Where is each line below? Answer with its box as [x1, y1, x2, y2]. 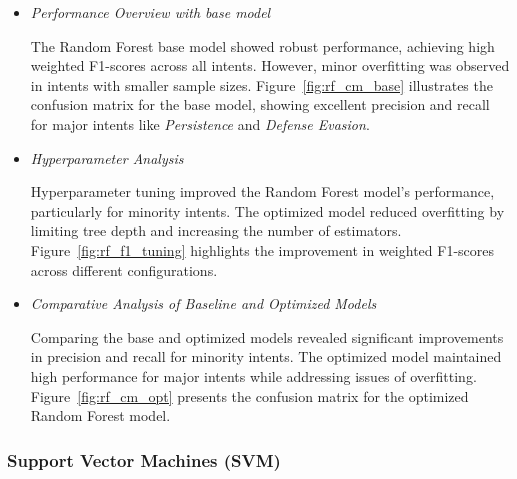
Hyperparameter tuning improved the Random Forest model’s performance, [30, 181, 495, 202]
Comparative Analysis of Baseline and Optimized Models [30, 293, 377, 314]
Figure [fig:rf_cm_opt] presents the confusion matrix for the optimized [30, 385, 469, 406]
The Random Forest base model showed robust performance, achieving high [30, 35, 495, 56]
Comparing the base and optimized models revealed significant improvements [30, 326, 504, 347]
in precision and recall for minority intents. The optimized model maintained [30, 346, 502, 367]
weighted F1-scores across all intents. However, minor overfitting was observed [30, 55, 510, 76]
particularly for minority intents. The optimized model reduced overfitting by [30, 200, 505, 221]
